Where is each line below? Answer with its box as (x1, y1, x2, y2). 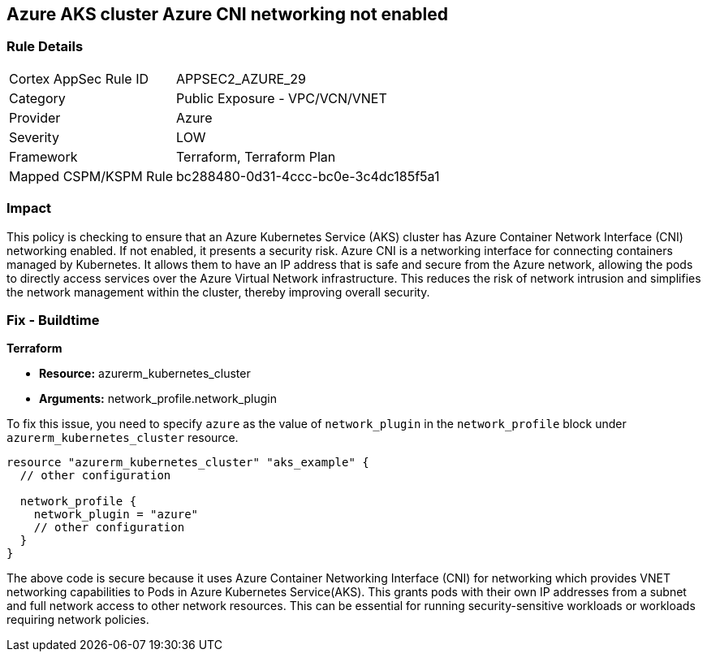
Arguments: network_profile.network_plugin (39, 392, 278, 406)
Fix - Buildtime (6, 311, 100, 328)
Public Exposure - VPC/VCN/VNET (176, 89, 387, 106)
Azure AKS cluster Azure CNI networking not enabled (6, 4, 448, 24)
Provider (9, 109, 61, 126)
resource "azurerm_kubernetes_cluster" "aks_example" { (6, 456, 369, 470)
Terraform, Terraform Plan (176, 148, 336, 165)
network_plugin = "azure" (33, 508, 199, 522)
